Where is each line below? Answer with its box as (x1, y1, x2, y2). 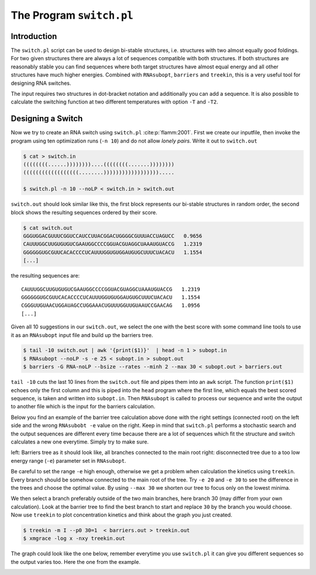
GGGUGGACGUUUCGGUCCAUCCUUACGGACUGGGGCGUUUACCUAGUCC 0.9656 (23, 233, 202, 239)
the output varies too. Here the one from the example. (11, 558, 140, 565)
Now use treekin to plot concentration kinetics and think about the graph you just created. (11, 511, 232, 518)
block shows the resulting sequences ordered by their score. (11, 209, 157, 216)
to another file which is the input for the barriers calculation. (11, 403, 156, 410)
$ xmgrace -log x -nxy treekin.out (23, 535, 125, 542)
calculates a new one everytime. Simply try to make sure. (11, 438, 149, 445)
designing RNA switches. (11, 79, 71, 86)
